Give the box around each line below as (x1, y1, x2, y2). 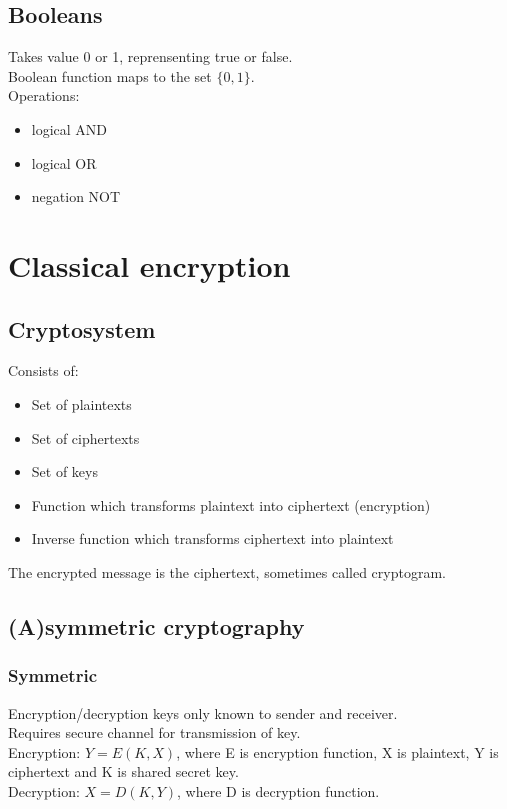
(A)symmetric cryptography (8, 610, 305, 641)
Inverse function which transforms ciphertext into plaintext (31, 528, 394, 549)
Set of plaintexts (31, 393, 132, 414)
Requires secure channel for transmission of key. (8, 722, 301, 743)
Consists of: (8, 360, 79, 381)
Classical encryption (8, 244, 291, 285)
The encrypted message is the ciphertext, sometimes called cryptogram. (8, 561, 446, 582)
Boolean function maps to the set (8, 65, 212, 86)
